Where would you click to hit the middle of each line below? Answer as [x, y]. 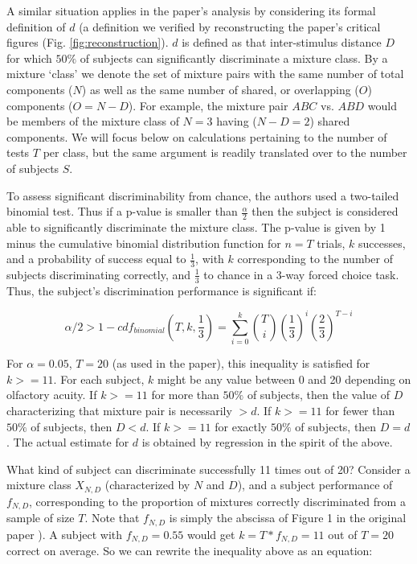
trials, [331, 243]
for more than [185, 395]
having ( [237, 121]
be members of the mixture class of [93, 121]
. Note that [112, 518]
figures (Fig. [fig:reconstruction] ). [88, 42]
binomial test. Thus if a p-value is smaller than [122, 211]
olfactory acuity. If [52, 395]
